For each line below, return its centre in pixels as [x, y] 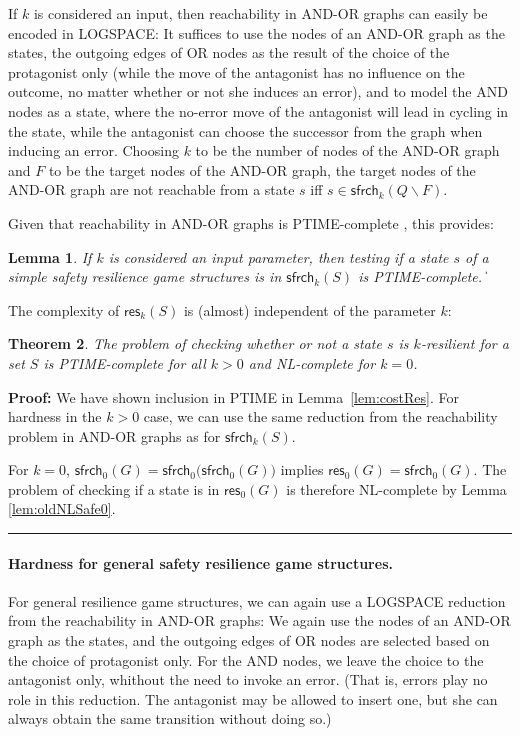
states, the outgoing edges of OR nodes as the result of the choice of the [229, 52]
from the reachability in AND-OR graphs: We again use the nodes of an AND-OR [259, 620]
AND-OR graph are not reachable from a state [151, 189]
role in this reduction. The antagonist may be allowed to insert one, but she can [253, 698]
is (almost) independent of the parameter [309, 309]
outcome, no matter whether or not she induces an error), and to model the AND [258, 91]
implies [302, 469]
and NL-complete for [312, 362]
